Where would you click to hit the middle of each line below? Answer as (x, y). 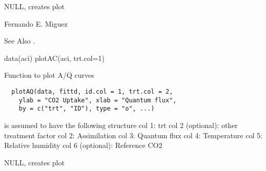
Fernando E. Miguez (36, 23)
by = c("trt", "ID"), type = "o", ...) (87, 109)
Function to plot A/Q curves (49, 75)
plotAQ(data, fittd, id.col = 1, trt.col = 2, (92, 91)
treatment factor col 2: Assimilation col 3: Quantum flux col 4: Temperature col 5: (133, 135)
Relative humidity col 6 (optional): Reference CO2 (83, 145)
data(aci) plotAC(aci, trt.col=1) (55, 58)
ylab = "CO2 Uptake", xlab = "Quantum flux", (98, 100)
